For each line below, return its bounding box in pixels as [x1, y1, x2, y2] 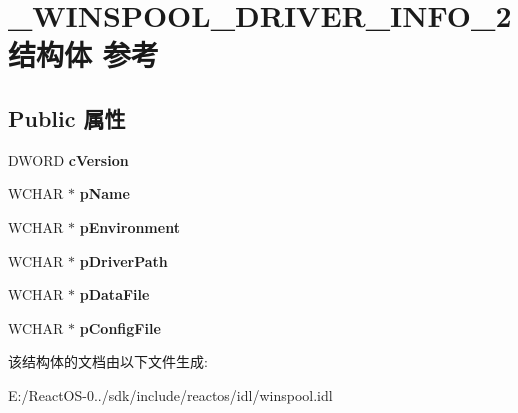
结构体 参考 [8, 34, 159, 75]
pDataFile [79, 284, 150, 305]
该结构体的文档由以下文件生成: [8, 351, 208, 372]
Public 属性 [8, 102, 126, 133]
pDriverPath [79, 250, 168, 271]
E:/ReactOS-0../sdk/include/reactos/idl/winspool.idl [8, 384, 333, 405]
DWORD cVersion [8, 149, 129, 170]
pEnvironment [79, 216, 180, 237]
